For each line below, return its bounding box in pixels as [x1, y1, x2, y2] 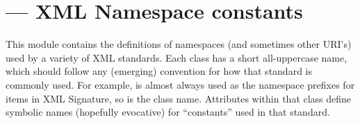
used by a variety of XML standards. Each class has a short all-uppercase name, [6, 50, 347, 64]
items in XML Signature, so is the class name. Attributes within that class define [6, 91, 352, 105]
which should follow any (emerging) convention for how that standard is [6, 64, 312, 78]
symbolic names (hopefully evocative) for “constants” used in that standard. [6, 105, 330, 119]
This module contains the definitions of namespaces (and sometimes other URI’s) [6, 37, 352, 51]
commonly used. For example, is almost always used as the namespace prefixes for [6, 77, 355, 91]
